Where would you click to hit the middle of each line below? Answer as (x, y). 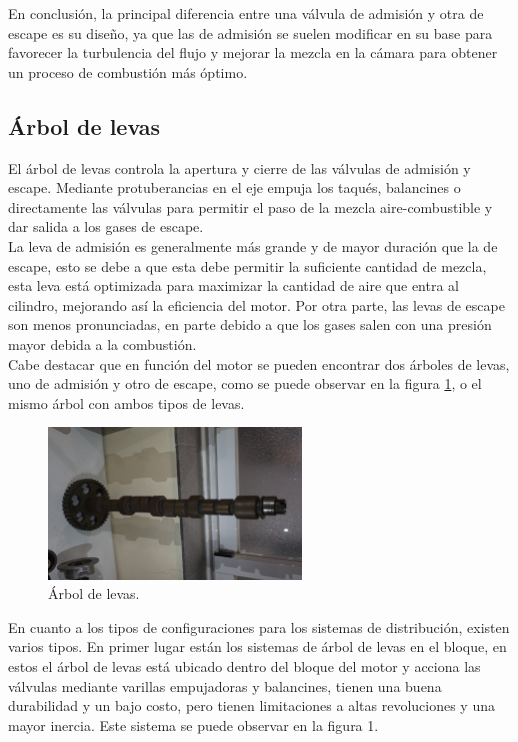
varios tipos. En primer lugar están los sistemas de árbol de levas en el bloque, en (257, 646)
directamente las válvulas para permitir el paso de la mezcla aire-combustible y (250, 206)
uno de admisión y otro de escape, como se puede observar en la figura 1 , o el (245, 383)
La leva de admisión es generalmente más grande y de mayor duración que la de (253, 245)
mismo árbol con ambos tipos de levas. (126, 402)
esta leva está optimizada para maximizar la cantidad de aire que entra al (233, 285)
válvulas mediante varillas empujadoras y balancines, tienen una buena (225, 685)
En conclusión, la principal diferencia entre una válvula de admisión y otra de (246, 13)
